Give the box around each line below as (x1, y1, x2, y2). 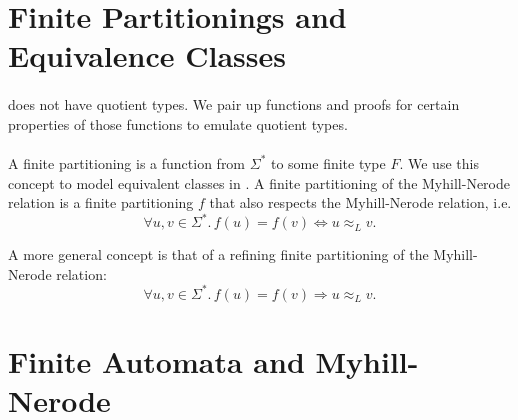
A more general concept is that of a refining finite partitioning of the (8, 244, 429, 265)
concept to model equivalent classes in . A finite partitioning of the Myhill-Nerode (8, 172, 510, 193)
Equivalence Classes (8, 35, 286, 76)
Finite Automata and (8, 341, 305, 382)
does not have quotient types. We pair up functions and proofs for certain (8, 94, 460, 115)
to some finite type (270, 152, 386, 173)
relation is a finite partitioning (8, 192, 194, 213)
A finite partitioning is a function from (8, 152, 246, 173)
